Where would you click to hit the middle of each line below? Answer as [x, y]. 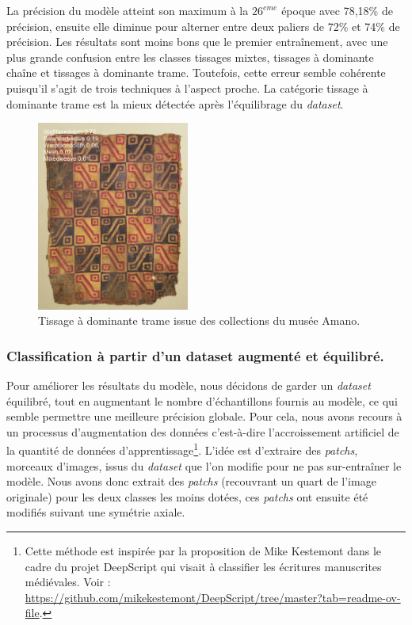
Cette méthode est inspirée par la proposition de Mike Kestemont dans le [203, 550]
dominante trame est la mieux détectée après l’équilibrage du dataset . [175, 103]
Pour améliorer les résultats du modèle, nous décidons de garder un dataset [189, 385]
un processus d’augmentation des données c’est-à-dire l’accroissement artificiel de [203, 431]
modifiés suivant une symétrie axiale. [96, 512]
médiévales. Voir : [68, 582]
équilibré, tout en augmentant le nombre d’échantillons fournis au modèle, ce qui [202, 400]
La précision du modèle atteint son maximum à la [128, 10]
